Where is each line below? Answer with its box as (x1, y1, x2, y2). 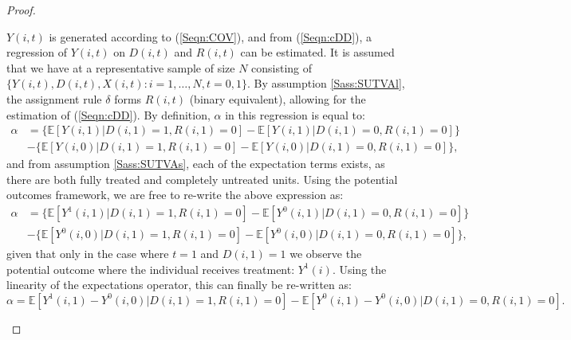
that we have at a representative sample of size (6, 59, 235, 76)
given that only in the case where (6, 245, 169, 262)
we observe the (289, 245, 362, 262)
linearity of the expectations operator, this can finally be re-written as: (6, 276, 352, 293)
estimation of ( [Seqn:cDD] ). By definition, (6, 106, 211, 123)
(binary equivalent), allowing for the (189, 90, 366, 107)
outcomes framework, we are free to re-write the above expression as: (6, 186, 344, 203)
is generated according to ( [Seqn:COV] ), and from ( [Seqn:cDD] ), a (49, 28, 372, 45)
